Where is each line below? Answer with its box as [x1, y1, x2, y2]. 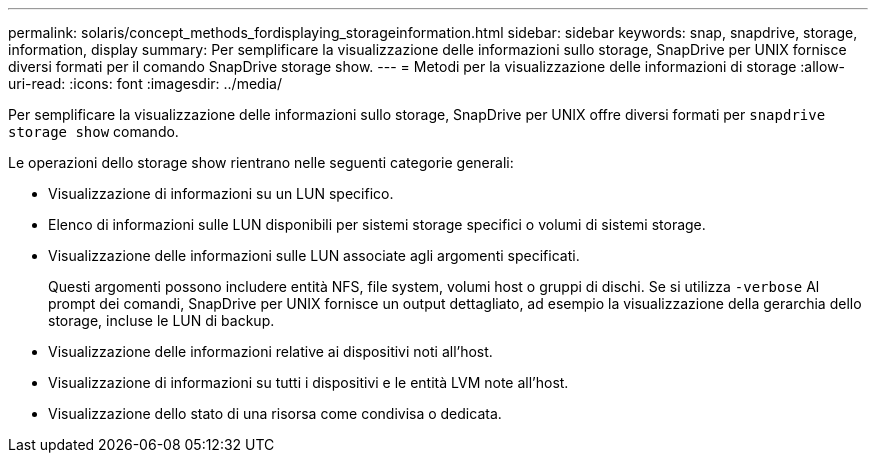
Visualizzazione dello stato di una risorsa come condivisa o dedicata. [48, 405, 502, 422]
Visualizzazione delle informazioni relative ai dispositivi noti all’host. [48, 343, 493, 360]
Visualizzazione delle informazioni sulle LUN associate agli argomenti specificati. [48, 247, 580, 264]
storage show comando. [8, 123, 179, 140]
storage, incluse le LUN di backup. [48, 312, 275, 329]
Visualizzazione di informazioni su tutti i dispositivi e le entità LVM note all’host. [48, 374, 569, 391]
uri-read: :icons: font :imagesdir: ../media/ [8, 75, 282, 92]
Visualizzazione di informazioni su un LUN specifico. [48, 185, 394, 202]
